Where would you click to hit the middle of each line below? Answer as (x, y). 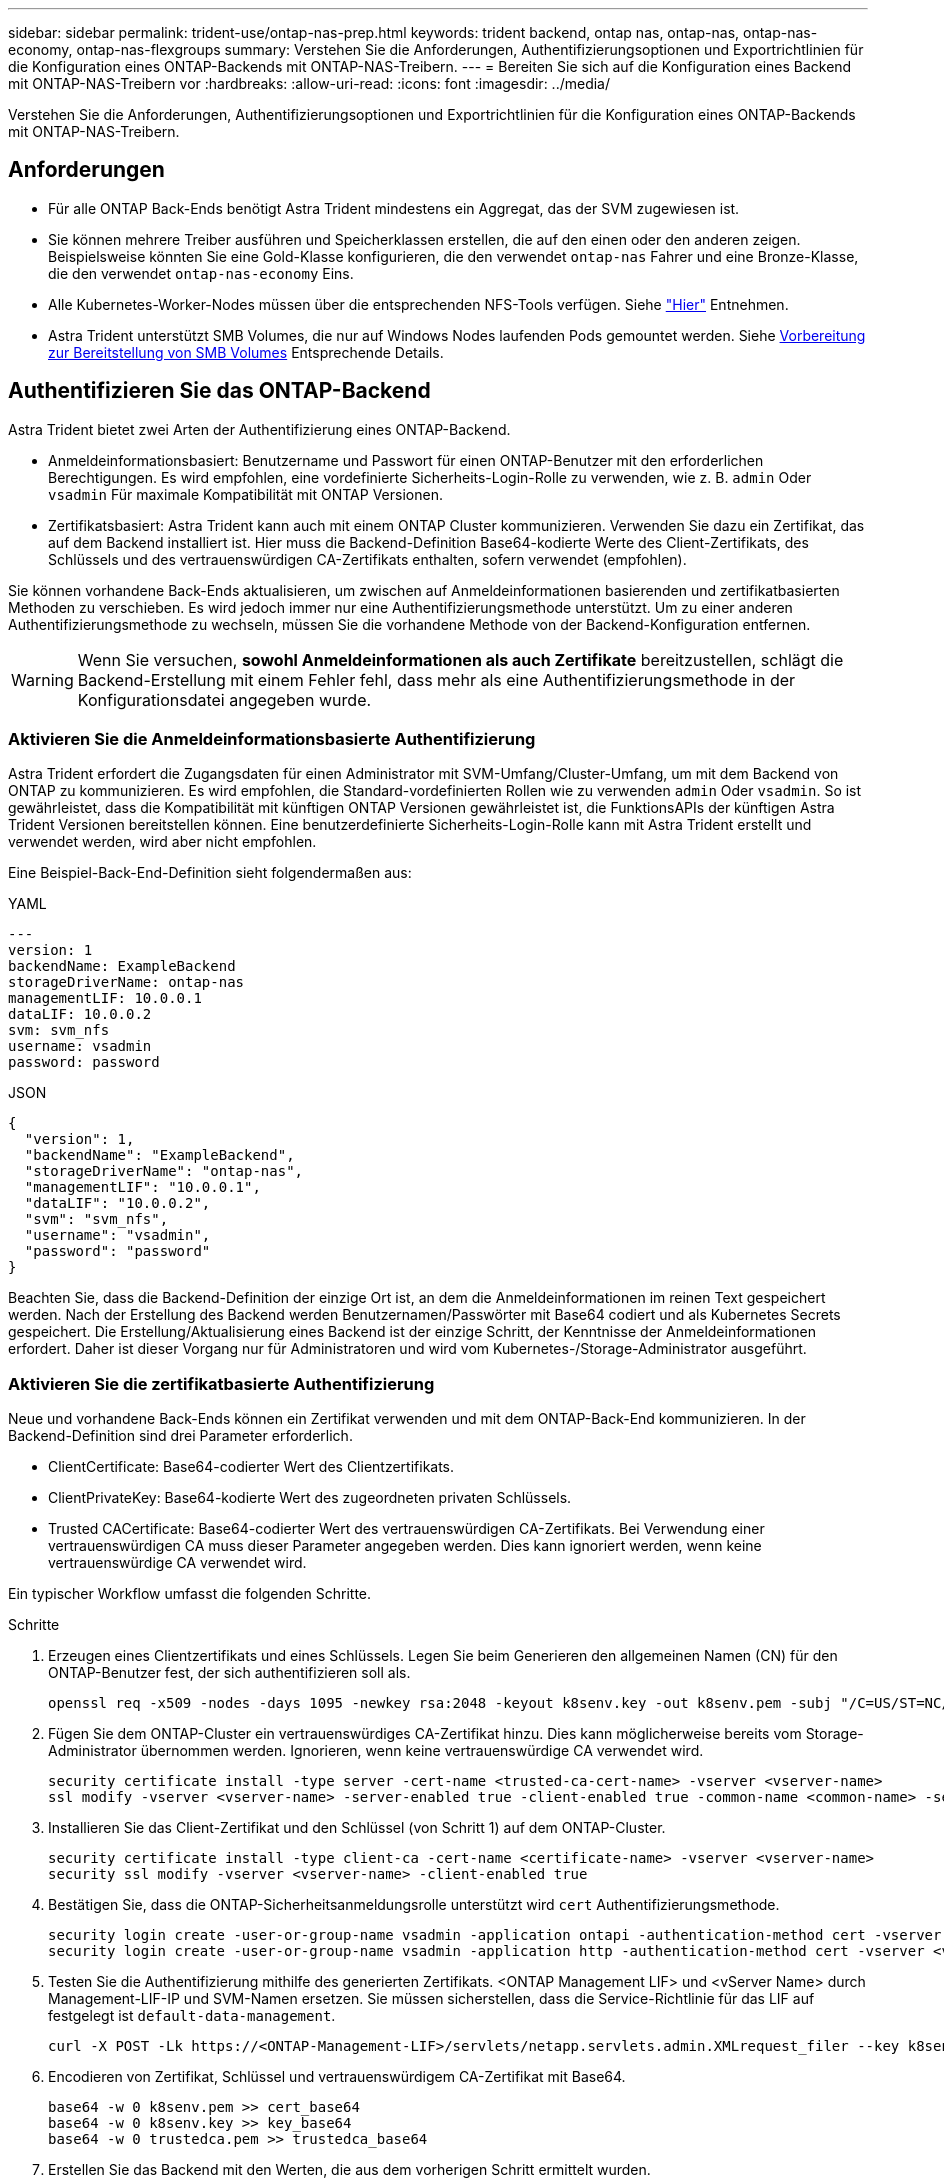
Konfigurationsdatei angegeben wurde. (224, 699)
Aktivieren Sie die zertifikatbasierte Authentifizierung (221, 1383)
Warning (42, 679)
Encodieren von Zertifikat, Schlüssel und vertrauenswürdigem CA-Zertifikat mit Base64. (337, 2077)
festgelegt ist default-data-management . (192, 2016)
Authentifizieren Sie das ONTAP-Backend (219, 391)
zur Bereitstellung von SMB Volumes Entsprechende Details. (246, 352)
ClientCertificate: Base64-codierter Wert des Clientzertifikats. (251, 1467)
